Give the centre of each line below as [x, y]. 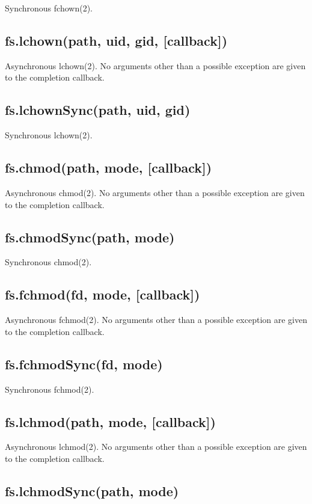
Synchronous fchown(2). [49, 8]
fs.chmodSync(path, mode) [90, 237]
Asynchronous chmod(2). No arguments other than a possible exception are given [155, 192]
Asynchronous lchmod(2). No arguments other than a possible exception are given [156, 447]
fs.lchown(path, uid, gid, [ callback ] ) [116, 40]
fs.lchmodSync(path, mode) [92, 490]
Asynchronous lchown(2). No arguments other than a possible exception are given [155, 65]
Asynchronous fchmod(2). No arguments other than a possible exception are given [156, 320]
